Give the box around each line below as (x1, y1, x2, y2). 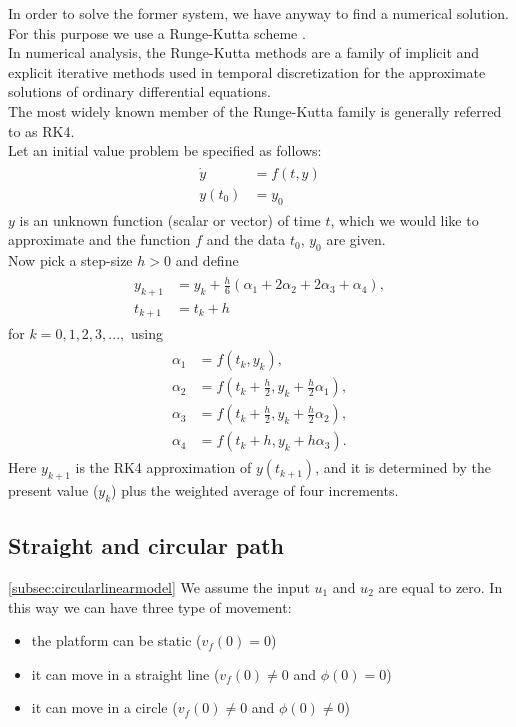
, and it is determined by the (315, 457, 492, 478)
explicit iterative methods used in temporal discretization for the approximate (8, 61, 486, 82)
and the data (206, 229, 286, 250)
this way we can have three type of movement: (8, 596, 292, 617)
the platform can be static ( (31, 630, 202, 651)
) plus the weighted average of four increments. (111, 480, 399, 501)
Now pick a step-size (8, 250, 133, 271)
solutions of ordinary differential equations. (8, 81, 271, 102)
